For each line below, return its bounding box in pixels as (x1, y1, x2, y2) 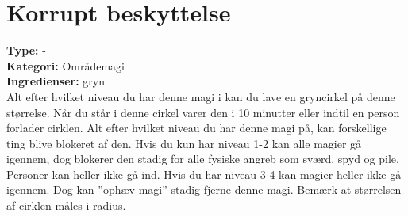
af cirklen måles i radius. (6, 197, 126, 214)
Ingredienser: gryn (6, 73, 106, 89)
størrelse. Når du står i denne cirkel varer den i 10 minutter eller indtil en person (6, 104, 400, 120)
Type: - (6, 42, 46, 59)
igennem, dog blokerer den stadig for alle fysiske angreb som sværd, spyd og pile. (6, 150, 399, 167)
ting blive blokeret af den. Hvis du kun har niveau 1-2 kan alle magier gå (6, 135, 362, 151)
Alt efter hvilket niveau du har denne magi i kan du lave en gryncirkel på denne (6, 88, 395, 104)
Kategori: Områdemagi (6, 57, 125, 74)
